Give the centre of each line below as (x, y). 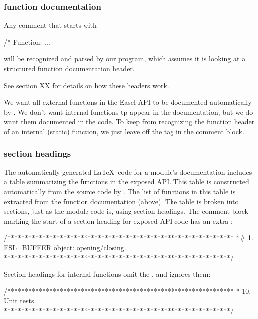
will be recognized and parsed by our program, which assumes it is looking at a (125, 59)
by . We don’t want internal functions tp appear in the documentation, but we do (129, 111)
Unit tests (19, 300)
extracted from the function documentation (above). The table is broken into (121, 201)
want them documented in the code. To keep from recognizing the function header (129, 121)
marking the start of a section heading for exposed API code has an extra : (118, 221)
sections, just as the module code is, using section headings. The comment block (126, 211)
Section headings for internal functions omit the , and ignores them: (107, 274)
